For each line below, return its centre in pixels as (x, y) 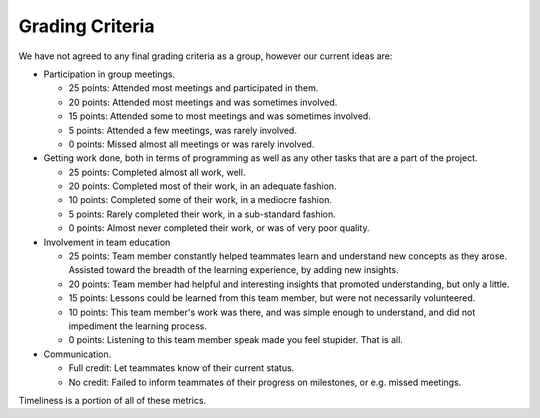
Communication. (77, 354)
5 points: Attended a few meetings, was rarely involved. (182, 130)
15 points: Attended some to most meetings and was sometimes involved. (220, 116)
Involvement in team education (107, 242)
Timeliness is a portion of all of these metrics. (112, 400)
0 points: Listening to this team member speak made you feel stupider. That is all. (236, 340)
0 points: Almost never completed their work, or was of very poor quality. (219, 228)
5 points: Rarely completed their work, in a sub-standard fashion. (202, 214)
